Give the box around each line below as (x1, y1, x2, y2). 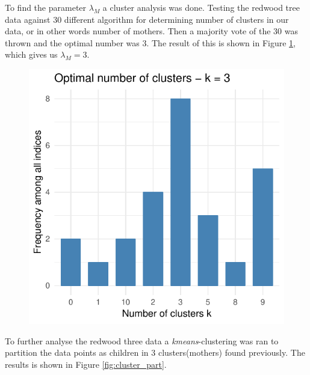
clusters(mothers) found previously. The (158, 346, 305, 359)
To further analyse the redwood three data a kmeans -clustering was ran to (5, 334, 279, 347)
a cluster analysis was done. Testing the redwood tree (102, 1, 300, 13)
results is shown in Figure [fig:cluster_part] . (5, 358, 167, 370)
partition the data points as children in (5, 346, 149, 359)
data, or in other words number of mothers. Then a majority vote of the (5, 25, 271, 37)
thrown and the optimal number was (5, 36, 140, 49)
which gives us (5, 48, 58, 61)
